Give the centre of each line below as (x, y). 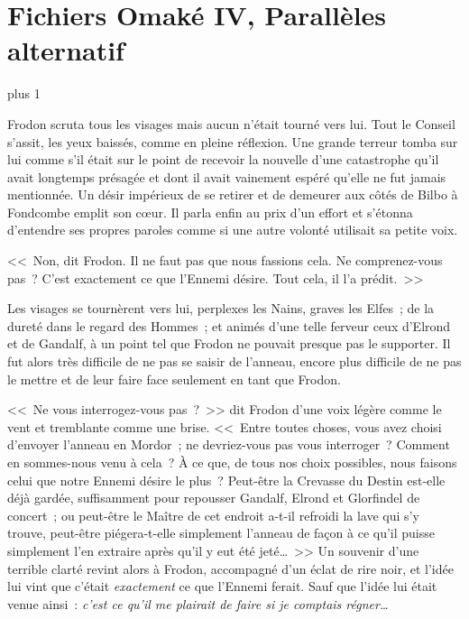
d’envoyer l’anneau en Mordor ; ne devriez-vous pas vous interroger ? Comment (229, 444)
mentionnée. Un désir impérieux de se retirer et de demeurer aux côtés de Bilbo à (233, 194)
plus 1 (24, 93)
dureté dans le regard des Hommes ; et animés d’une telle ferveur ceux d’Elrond (229, 325)
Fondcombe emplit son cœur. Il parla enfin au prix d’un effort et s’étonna (210, 212)
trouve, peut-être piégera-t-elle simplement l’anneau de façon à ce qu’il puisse (221, 533)
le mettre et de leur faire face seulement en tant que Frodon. (174, 379)
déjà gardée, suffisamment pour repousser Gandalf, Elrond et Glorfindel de (214, 498)
